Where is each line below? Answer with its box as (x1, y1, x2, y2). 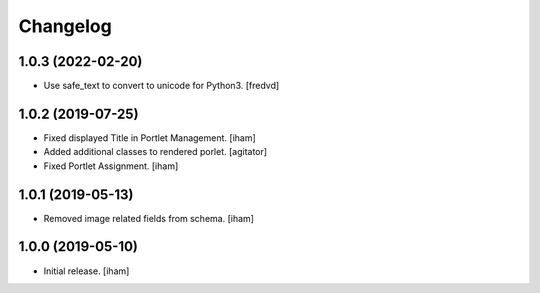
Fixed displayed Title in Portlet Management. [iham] (43, 131, 257, 144)
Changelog (18, 15, 112, 37)
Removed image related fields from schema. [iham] (43, 212, 255, 224)
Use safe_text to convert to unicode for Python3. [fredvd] (43, 80, 280, 92)
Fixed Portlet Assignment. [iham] (43, 160, 179, 172)
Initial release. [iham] (43, 265, 130, 277)
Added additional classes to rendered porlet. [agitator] (43, 146, 268, 158)
